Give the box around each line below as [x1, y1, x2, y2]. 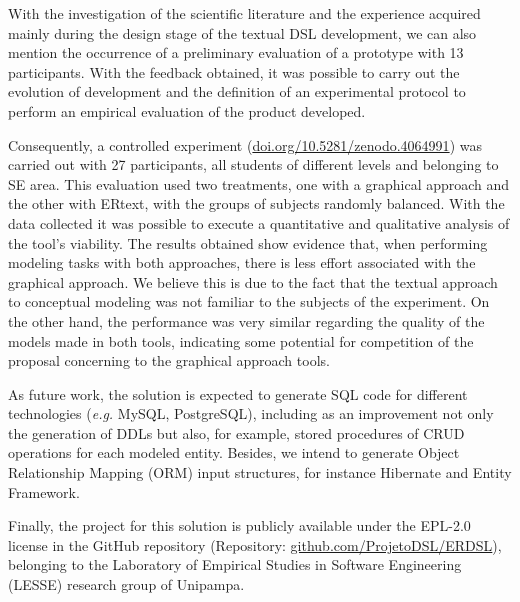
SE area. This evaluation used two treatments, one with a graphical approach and [8, 173, 510, 194]
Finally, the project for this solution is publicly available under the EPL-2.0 [8, 515, 471, 536]
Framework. [8, 481, 80, 502]
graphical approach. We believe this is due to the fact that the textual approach [8, 271, 498, 292]
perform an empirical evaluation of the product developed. [8, 100, 366, 121]
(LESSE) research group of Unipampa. [8, 574, 245, 595]
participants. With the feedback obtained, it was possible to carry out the [8, 61, 460, 82]
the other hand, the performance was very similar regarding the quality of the [8, 310, 485, 331]
